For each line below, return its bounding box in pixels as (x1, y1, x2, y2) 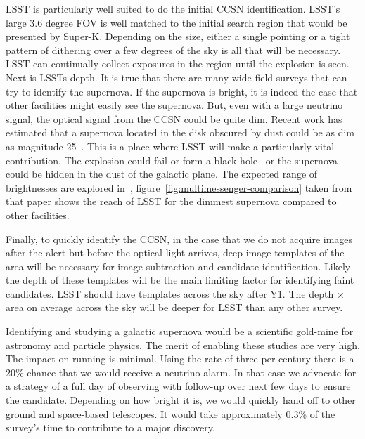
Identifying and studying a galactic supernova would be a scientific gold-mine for (6, 324, 354, 339)
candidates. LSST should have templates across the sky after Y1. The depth (6, 286, 334, 301)
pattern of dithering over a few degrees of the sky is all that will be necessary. (6, 42, 341, 57)
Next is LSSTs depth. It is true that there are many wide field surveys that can (6, 70, 347, 84)
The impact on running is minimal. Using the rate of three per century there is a (6, 351, 354, 366)
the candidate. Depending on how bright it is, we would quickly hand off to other (6, 393, 356, 407)
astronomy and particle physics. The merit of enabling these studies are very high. (6, 337, 360, 352)
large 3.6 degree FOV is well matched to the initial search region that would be (6, 15, 347, 30)
